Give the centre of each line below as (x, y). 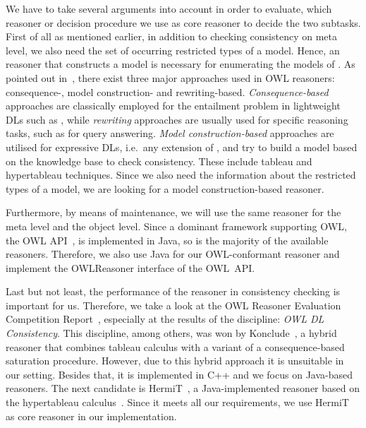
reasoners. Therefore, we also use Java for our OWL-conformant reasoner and (173, 254)
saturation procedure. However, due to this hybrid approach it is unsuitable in (175, 361)
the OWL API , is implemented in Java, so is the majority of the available (167, 240)
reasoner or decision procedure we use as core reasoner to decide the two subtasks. (183, 22)
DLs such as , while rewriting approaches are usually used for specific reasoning (177, 119)
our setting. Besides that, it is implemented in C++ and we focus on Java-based (179, 374)
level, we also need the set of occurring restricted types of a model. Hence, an (173, 50)
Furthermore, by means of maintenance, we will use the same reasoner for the (173, 212)
